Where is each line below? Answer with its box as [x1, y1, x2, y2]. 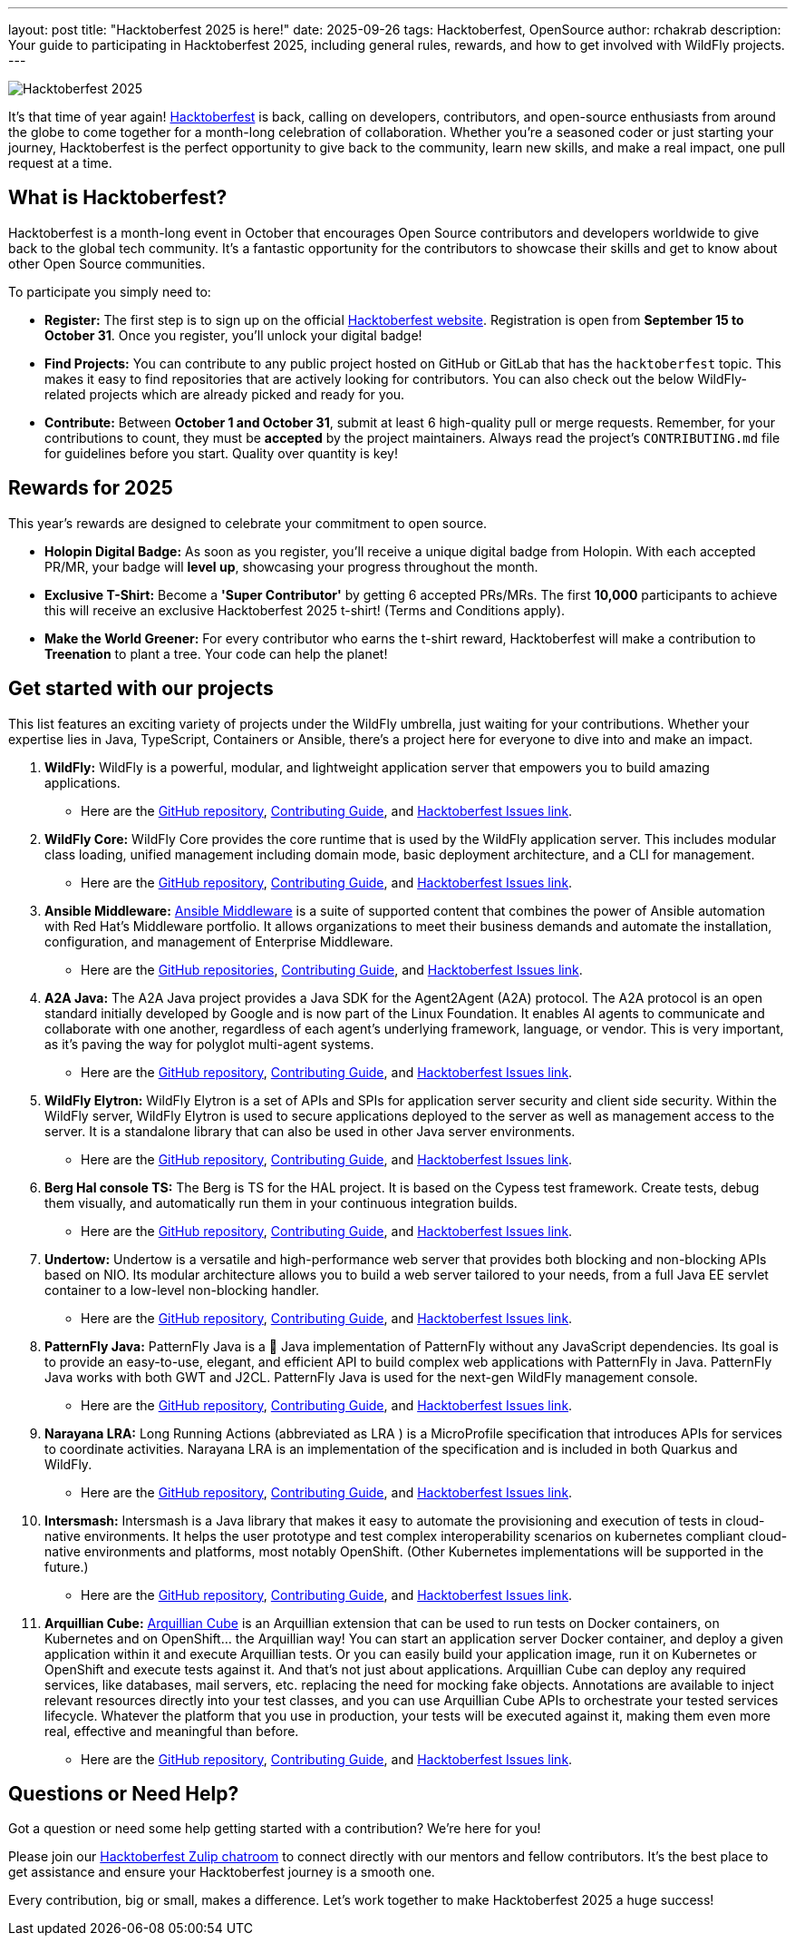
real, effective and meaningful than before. [44, 1722, 299, 1739]
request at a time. [8, 155, 112, 171]
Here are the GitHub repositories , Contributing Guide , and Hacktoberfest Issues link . [81, 961, 583, 977]
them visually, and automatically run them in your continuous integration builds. [44, 1194, 518, 1211]
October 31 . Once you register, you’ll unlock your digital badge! [44, 327, 422, 343]
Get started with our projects [8, 677, 274, 701]
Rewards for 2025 [8, 476, 173, 500]
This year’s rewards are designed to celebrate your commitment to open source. [8, 515, 488, 531]
